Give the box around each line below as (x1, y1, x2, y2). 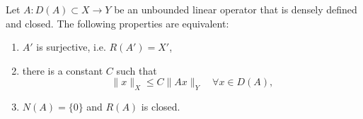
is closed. (141, 99, 180, 114)
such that (116, 63, 157, 77)
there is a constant (22, 63, 103, 77)
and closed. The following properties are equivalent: (6, 15, 229, 30)
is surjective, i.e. (36, 39, 106, 54)
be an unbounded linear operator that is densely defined (114, 2, 357, 16)
